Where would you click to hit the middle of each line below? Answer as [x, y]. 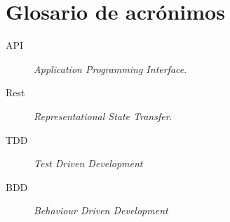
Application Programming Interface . [110, 68]
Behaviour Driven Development [101, 210]
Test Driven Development [88, 163]
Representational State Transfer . [103, 116]
